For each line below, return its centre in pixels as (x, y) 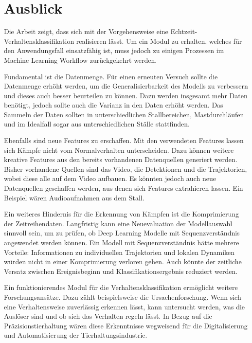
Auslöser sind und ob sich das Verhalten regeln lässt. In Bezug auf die (108, 316)
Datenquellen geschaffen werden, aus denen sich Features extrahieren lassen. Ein (124, 188)
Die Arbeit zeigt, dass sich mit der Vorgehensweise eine (86, 31)
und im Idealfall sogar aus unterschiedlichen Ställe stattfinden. (97, 124)
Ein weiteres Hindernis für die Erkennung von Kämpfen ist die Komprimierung (122, 214)
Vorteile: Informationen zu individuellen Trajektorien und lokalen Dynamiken (119, 252)
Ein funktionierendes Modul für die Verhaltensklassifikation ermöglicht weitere (121, 287)
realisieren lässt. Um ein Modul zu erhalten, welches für (159, 41)
